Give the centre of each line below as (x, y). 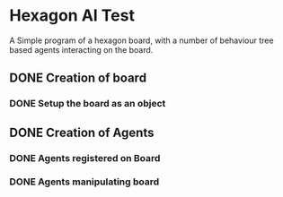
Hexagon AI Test (72, 16)
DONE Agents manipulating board (84, 182)
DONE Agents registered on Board (85, 158)
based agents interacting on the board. (81, 49)
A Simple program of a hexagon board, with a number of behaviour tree (141, 40)
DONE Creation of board (78, 78)
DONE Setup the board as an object (88, 104)
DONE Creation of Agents (82, 132)
